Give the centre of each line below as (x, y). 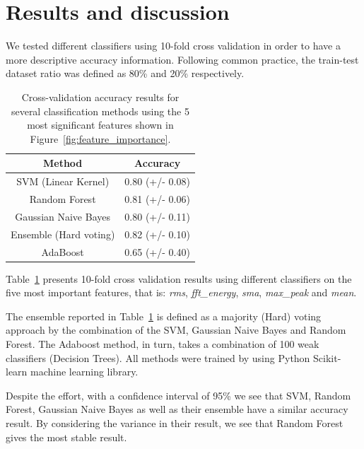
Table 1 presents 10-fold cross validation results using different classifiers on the (179, 278)
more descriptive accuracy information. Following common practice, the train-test (182, 59)
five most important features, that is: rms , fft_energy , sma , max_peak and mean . (181, 292)
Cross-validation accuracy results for (100, 97)
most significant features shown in (100, 125)
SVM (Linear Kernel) (63, 181)
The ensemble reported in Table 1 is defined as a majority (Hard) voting (164, 316)
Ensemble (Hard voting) (63, 234)
